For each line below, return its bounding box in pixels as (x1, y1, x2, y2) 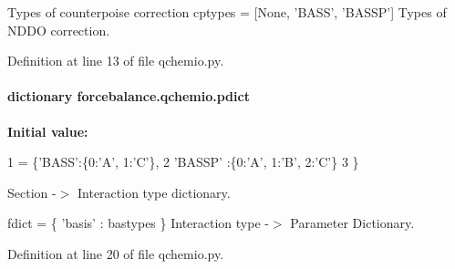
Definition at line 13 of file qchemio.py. (7, 51, 224, 70)
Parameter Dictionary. (290, 213, 415, 233)
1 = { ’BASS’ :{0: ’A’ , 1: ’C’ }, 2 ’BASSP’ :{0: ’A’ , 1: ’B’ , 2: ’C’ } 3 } (7, 152, 359, 171)
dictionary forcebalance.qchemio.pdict (7, 87, 250, 106)
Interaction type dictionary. (77, 182, 231, 202)
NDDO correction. (7, 20, 110, 39)
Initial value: (7, 121, 88, 140)
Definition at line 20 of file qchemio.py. (7, 243, 224, 263)
